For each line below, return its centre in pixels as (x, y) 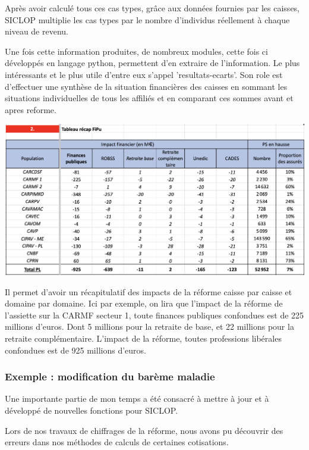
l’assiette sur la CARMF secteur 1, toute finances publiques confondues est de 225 (154, 315)
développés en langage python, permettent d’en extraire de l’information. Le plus (152, 63)
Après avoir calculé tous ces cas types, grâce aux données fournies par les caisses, (152, 8)
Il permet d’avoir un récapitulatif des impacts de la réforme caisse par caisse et (149, 291)
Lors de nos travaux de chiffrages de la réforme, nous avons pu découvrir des (144, 430)
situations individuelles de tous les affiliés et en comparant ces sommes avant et (149, 98)
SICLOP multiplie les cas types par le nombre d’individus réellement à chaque (147, 19)
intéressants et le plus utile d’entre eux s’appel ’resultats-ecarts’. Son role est (144, 74)
